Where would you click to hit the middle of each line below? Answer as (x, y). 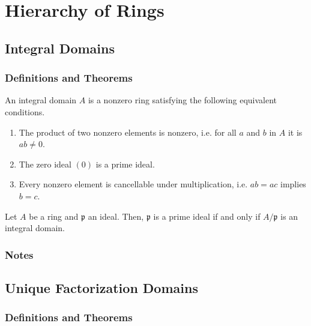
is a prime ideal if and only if (207, 216)
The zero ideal (45, 164)
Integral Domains (60, 48)
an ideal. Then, (116, 216)
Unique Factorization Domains (101, 287)
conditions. (25, 111)
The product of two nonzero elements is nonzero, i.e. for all (128, 132)
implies (293, 184)
